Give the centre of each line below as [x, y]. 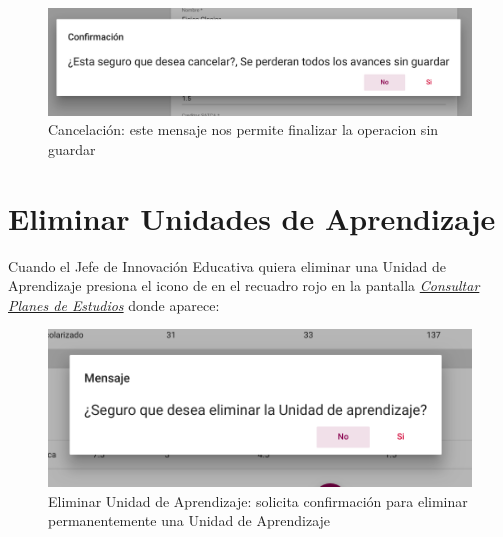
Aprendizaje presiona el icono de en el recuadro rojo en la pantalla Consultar [244, 285]
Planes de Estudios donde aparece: [114, 304]
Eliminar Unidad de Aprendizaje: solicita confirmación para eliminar [258, 500]
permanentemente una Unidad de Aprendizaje [189, 520]
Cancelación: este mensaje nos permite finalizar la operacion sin [243, 129]
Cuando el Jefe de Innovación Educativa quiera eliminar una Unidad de [227, 265]
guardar [72, 148]
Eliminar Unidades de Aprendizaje [252, 217]
